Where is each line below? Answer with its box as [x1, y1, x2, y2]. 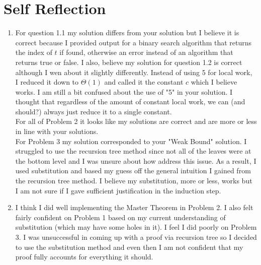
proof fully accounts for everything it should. [15, 251, 153, 262]
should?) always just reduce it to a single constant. [15, 106, 172, 116]
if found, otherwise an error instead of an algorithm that [59, 47, 233, 57]
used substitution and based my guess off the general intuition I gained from [15, 165, 251, 176]
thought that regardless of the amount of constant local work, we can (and [15, 96, 245, 107]
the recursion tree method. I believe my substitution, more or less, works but [15, 175, 252, 186]
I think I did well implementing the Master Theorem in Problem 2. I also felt [15, 202, 253, 213]
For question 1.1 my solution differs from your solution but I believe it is [15, 27, 239, 38]
